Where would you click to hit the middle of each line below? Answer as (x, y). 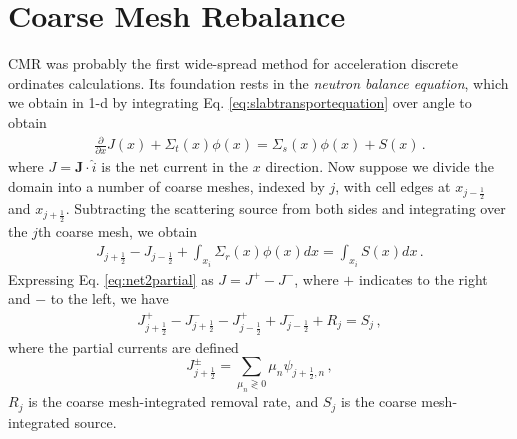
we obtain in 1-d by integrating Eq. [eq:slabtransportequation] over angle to (240, 102)
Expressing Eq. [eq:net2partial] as (111, 278)
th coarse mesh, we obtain (117, 230)
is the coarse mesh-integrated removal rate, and (173, 401)
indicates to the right (423, 278)
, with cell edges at (393, 185)
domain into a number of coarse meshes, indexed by (166, 185)
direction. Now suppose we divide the (379, 166)
